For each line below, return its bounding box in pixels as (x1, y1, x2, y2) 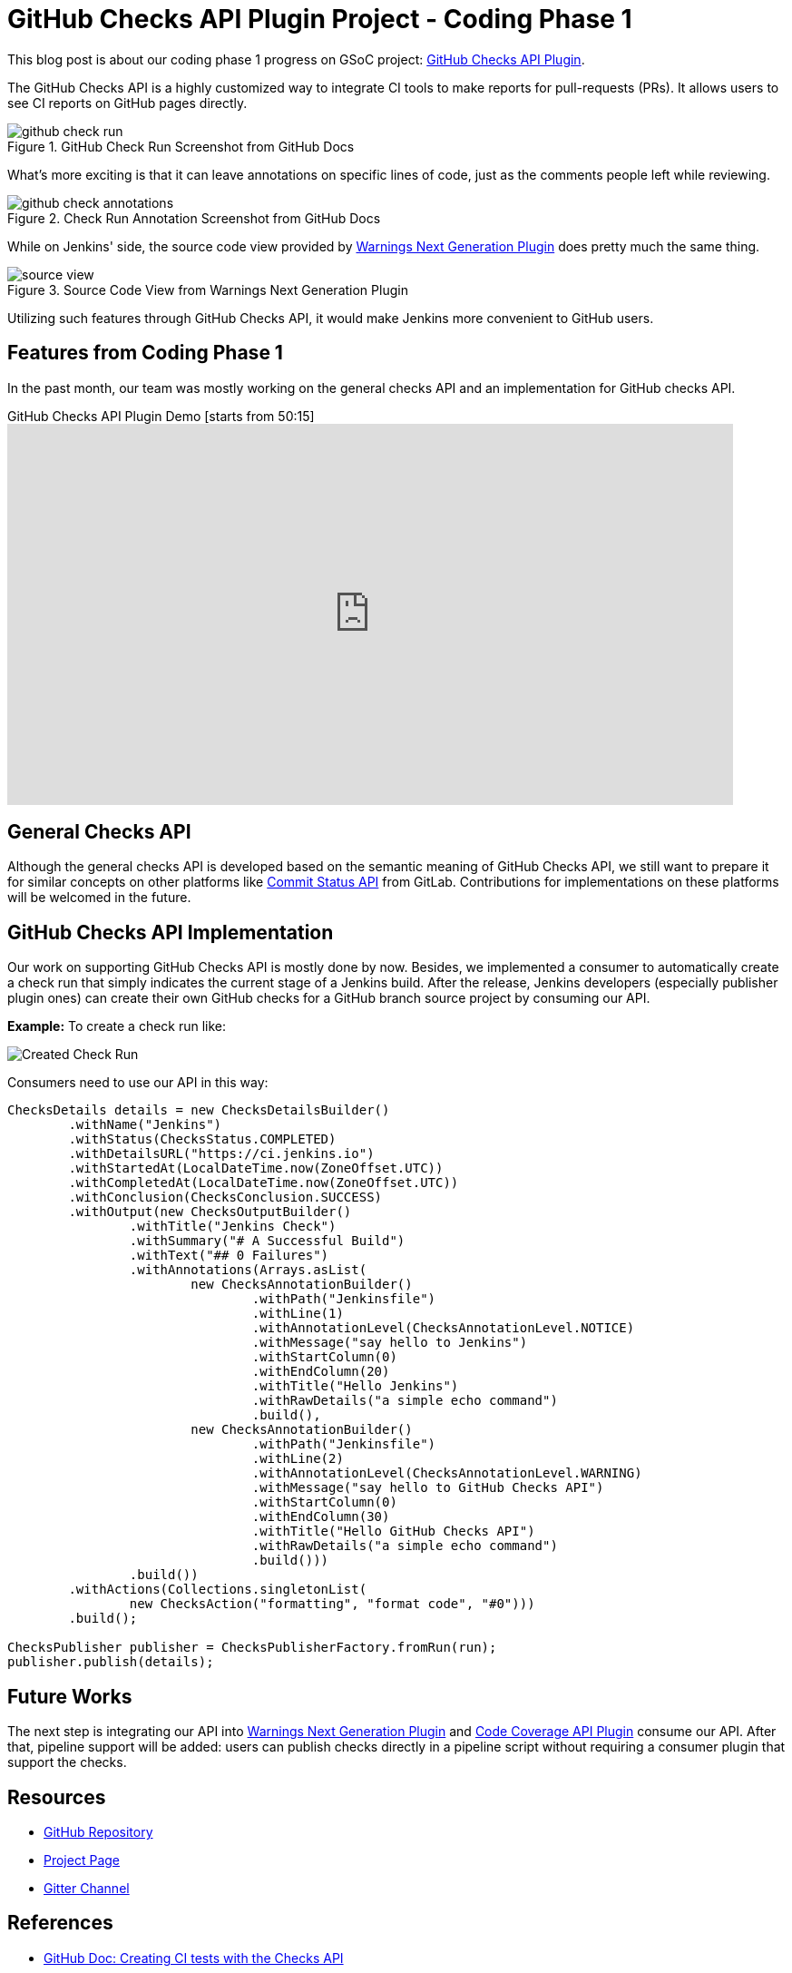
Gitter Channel (44, 1880, 130, 1896)
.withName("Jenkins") (68, 1117, 222, 1133)
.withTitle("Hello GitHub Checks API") (251, 1524, 535, 1539)
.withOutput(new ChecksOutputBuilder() (68, 1204, 352, 1220)
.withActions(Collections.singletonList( (68, 1582, 367, 1597)
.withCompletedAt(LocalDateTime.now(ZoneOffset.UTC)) (68, 1175, 459, 1191)
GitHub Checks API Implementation (7, 920, 334, 944)
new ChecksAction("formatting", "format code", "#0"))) (129, 1596, 535, 1612)
